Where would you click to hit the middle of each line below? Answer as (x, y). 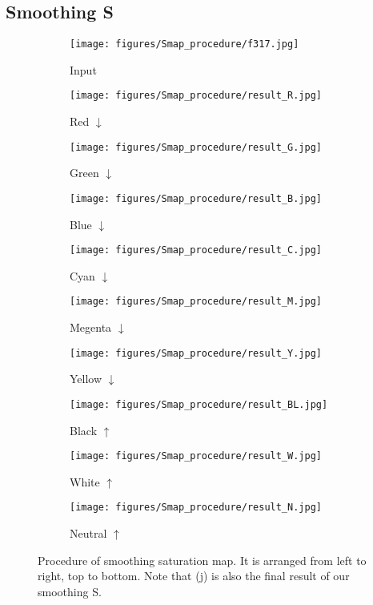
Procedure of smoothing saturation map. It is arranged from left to (202, 560)
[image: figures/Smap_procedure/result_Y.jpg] (196, 353)
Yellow (86, 379)
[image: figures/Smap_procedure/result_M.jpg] (196, 302)
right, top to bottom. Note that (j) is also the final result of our (194, 576)
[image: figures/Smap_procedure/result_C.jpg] (196, 250)
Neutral (88, 533)
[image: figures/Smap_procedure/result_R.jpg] (196, 96)
